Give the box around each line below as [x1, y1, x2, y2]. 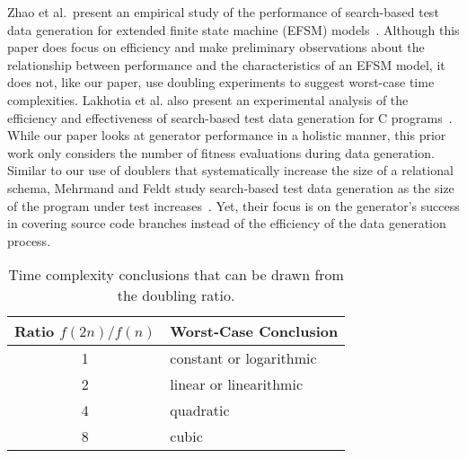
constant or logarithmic [170, 348, 317, 369]
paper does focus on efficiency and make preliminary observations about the [7, 38, 425, 57]
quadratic [170, 400, 230, 421]
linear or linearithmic [170, 374, 303, 395]
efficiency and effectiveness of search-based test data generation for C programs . [7, 108, 453, 127]
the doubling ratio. [117, 285, 235, 306]
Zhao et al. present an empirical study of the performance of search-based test [7, 3, 439, 21]
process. [7, 231, 51, 250]
